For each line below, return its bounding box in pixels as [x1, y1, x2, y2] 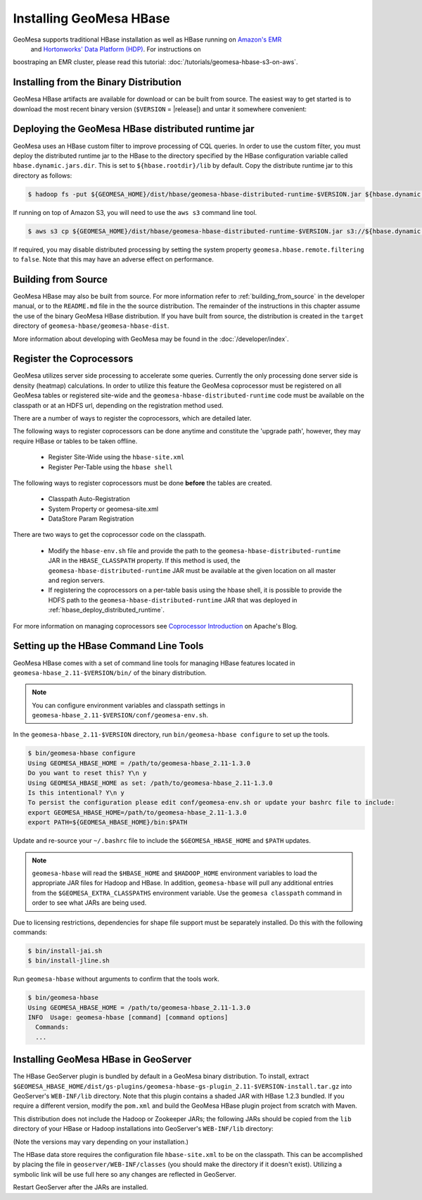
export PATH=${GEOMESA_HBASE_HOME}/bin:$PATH [27, 818, 188, 827]
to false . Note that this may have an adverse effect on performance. [13, 255, 214, 264]
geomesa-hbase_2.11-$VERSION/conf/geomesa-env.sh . [32, 711, 209, 719]
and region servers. [48, 576, 105, 585]
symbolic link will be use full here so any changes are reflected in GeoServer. [13, 1170, 237, 1178]
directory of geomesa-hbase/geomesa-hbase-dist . [13, 321, 170, 330]
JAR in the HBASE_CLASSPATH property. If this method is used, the [48, 557, 241, 565]
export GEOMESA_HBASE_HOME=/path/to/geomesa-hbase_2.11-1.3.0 [27, 808, 247, 817]
